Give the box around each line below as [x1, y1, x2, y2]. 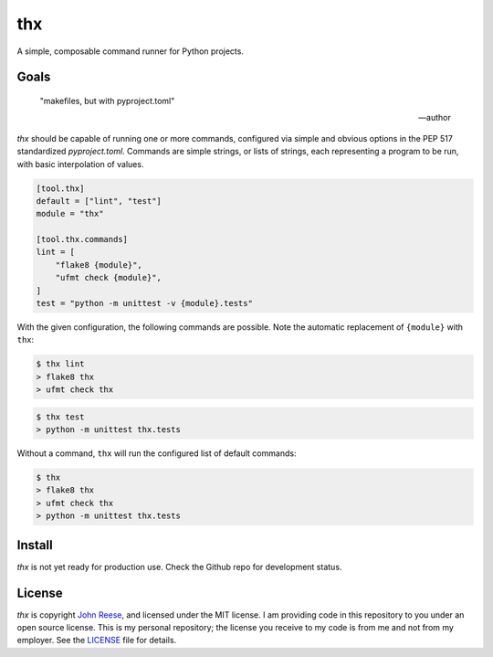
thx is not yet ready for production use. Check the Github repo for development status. [16, 561, 342, 572]
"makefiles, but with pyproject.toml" [39, 95, 175, 106]
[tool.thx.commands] [36, 234, 128, 245]
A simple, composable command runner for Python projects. [16, 46, 244, 57]
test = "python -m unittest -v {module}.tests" [36, 298, 253, 309]
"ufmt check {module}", [55, 272, 162, 283]
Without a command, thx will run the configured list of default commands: [16, 448, 297, 459]
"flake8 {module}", [55, 260, 143, 270]
